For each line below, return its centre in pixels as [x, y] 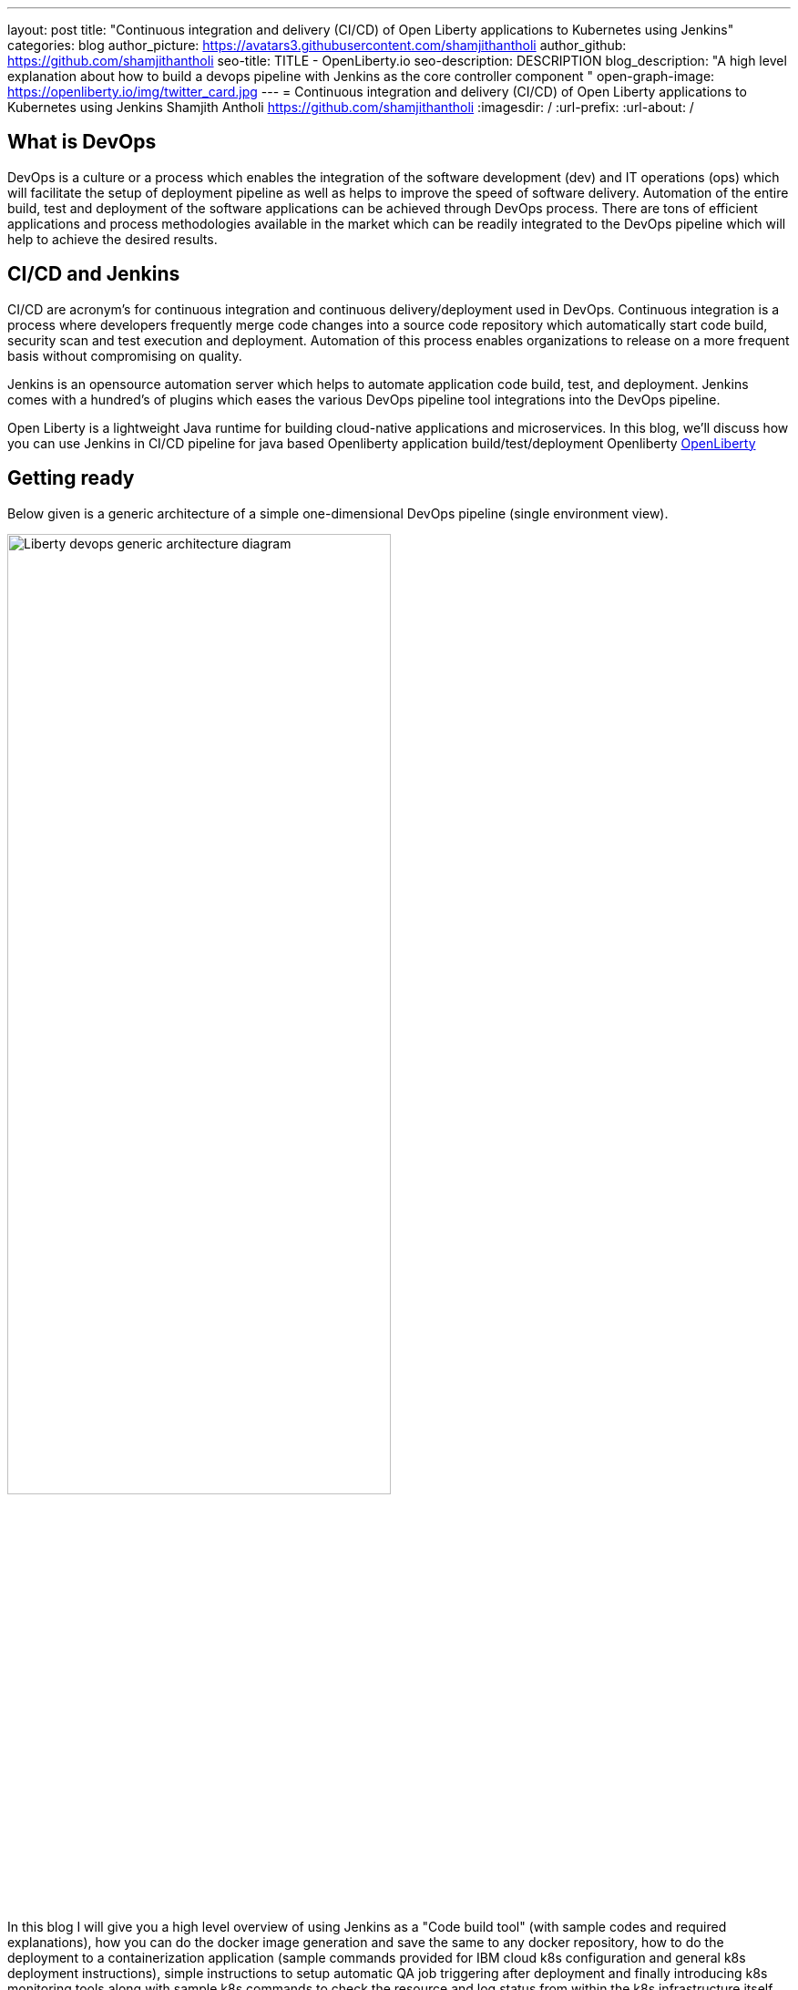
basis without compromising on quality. [125, 355]
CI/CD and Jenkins [94, 274]
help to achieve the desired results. [113, 239]
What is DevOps [82, 142]
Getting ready [71, 478]
